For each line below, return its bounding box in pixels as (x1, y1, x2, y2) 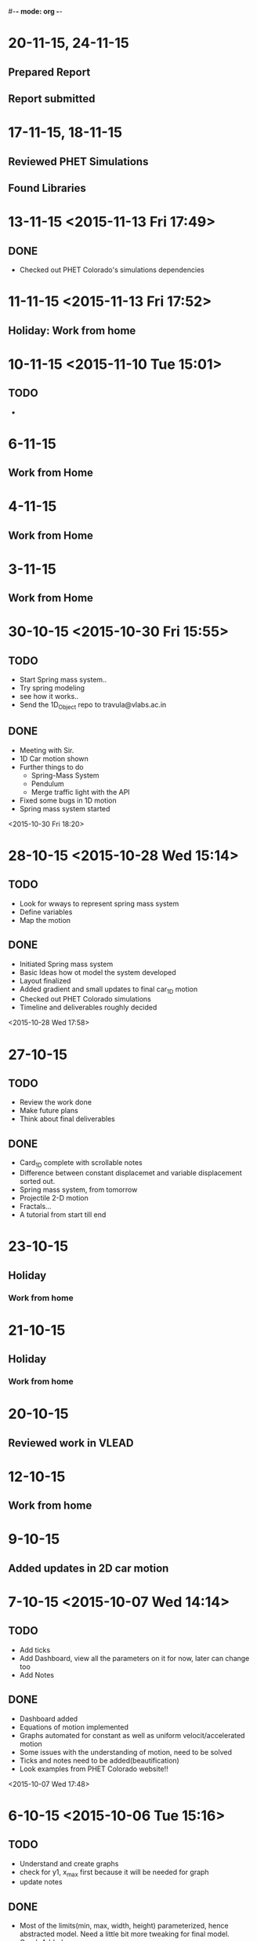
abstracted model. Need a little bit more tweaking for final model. (19, 1929, 230, 1939)
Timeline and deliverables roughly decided (19, 1002, 157, 1013)
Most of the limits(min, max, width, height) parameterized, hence (19, 1921, 229, 1931)
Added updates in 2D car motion (8, 1561, 169, 1575)
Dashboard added (19, 1714, 78, 1723)
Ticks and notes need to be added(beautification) (19, 1755, 180, 1765)
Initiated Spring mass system (19, 959, 114, 969)
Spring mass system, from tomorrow (19, 1185, 138, 1194)
